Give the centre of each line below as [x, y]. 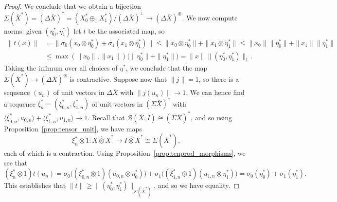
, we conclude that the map [167, 67]
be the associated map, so [126, 30]
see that [16, 162]
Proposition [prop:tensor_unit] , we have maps [73, 128]
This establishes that [35, 185]
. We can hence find [215, 92]
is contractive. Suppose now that [118, 79]
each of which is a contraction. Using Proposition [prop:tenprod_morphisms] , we [125, 153]
